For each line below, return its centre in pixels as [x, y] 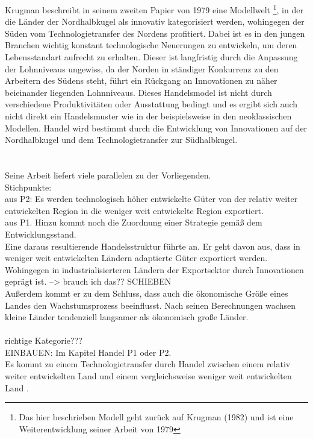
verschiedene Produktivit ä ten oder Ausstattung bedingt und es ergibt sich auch [151, 104]
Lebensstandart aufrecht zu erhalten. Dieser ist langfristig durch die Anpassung [151, 57]
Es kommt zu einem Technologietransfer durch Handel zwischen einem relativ [148, 364]
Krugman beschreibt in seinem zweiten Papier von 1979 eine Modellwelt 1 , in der [154, 9]
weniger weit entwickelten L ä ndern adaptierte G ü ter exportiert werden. [136, 258]
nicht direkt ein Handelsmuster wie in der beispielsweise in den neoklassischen [148, 116]
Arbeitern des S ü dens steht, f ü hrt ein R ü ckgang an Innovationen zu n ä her [141, 81]
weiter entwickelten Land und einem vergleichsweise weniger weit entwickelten [148, 376]
